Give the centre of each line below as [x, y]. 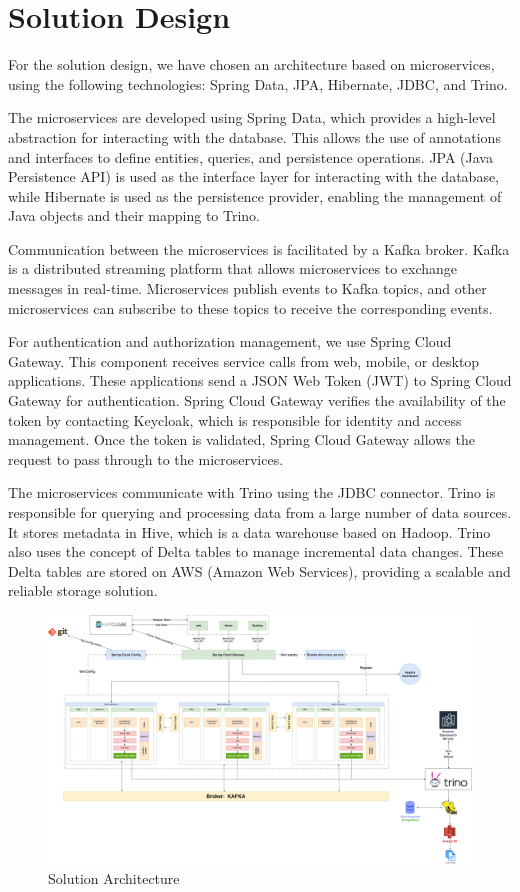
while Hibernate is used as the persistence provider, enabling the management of [255, 195]
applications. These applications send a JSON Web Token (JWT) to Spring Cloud [260, 380]
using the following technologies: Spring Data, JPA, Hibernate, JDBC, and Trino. [258, 83]
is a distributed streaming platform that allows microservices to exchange [233, 268]
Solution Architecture [114, 877]
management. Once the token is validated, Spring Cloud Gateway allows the [241, 439]
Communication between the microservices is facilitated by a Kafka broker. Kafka [259, 248]
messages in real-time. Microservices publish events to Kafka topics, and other [247, 288]
